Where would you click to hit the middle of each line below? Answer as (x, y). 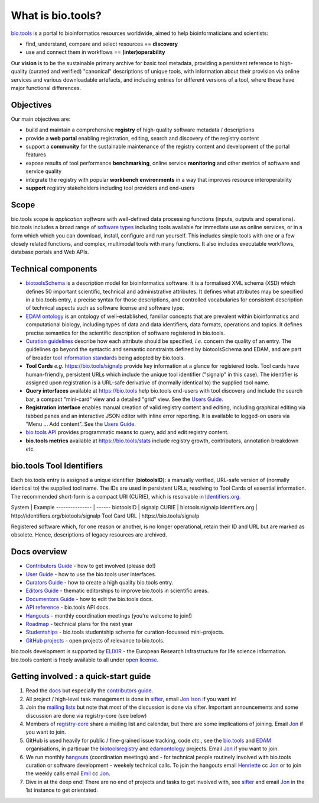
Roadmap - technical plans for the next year (79, 624)
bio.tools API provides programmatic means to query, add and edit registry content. (127, 432)
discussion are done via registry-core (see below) (86, 715)
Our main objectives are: (41, 119)
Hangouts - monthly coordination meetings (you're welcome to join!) (109, 615)
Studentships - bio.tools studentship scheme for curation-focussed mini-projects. (125, 632)
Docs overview (39, 552)
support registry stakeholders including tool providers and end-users (110, 188)
